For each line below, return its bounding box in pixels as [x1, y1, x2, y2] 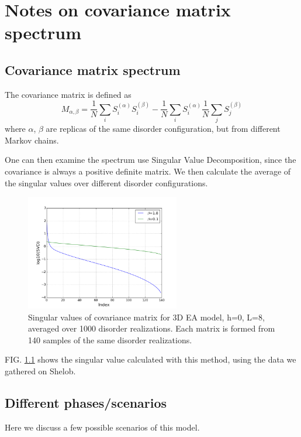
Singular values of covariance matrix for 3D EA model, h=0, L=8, [28, 310, 265, 323]
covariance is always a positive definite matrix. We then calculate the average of [5, 165, 291, 177]
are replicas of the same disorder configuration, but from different [46, 122, 281, 135]
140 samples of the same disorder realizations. [28, 333, 192, 346]
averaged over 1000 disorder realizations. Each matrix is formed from [28, 322, 275, 334]
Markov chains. [5, 134, 59, 146]
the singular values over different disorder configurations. [5, 176, 208, 189]
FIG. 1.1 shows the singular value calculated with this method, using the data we [5, 353, 296, 366]
